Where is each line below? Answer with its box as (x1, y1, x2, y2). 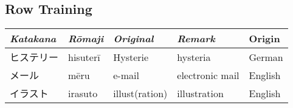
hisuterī (68, 49, 100, 64)
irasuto (68, 86, 98, 100)
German (249, 49, 283, 64)
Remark (177, 31, 215, 46)
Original (113, 31, 154, 46)
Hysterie (113, 49, 149, 64)
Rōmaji (68, 31, 104, 46)
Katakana (10, 31, 57, 46)
